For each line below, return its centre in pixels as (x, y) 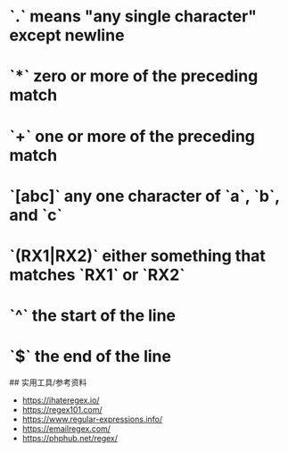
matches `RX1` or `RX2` (97, 275)
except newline (67, 35)
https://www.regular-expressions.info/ (92, 419)
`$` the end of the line (91, 357)
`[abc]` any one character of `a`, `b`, (144, 196)
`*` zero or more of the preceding (134, 76)
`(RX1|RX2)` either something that (137, 255)
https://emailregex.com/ (66, 429)
